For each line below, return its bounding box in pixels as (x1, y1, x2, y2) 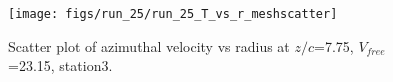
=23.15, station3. (8, 55, 113, 76)
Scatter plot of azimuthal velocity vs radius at (8, 35, 290, 56)
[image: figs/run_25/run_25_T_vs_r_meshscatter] (8, 7, 338, 21)
